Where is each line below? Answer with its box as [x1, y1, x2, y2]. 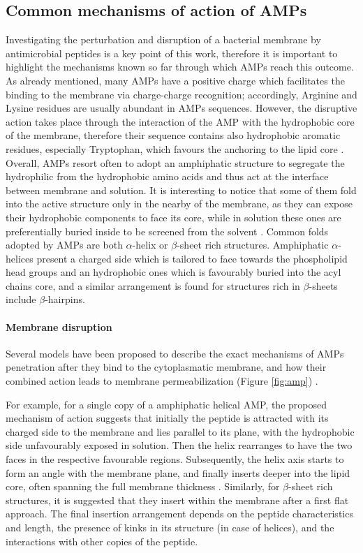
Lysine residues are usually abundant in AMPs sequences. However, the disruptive [6, 101, 357, 115]
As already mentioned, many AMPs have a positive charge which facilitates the [6, 73, 345, 87]
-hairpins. [45, 292, 85, 307]
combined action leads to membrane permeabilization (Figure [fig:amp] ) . [6, 374, 318, 388]
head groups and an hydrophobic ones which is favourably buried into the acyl [6, 265, 341, 279]
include [6, 292, 36, 307]
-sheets [309, 278, 338, 293]
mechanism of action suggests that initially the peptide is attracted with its [6, 411, 329, 425]
